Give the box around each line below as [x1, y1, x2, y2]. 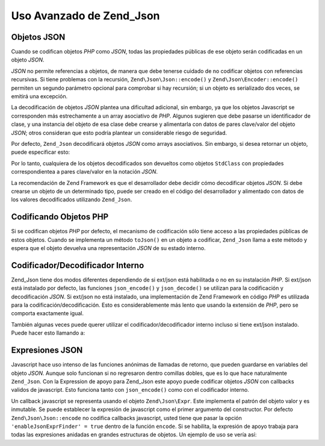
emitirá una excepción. [11, 93, 68, 100]
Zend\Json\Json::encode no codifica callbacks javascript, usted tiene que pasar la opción [11, 414, 242, 421]
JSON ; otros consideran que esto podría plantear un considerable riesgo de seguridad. [11, 129, 227, 136]
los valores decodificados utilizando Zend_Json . [11, 196, 132, 203]
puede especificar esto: [11, 148, 70, 156]
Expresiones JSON [11, 345, 83, 356]
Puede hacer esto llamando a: [11, 329, 85, 337]
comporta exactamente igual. [11, 310, 84, 317]
